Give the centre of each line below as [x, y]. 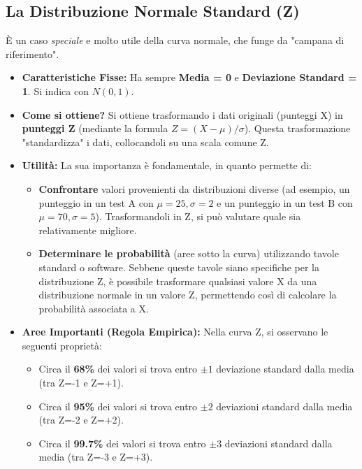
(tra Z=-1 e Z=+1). [81, 383]
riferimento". [32, 53]
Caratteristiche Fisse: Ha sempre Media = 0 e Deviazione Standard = [189, 77]
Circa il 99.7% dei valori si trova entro [122, 443]
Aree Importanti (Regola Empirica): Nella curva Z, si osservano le [175, 332]
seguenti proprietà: [62, 345]
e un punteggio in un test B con [285, 202]
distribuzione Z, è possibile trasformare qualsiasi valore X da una [178, 281]
